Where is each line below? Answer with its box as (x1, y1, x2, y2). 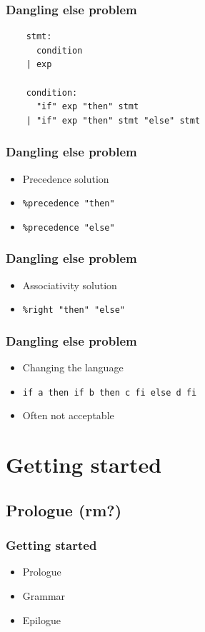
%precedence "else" (22, 222, 115, 233)
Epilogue (22, 612, 61, 627)
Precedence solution (22, 171, 109, 186)
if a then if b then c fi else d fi (22, 387, 197, 398)
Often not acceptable (22, 408, 114, 423)
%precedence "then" (22, 199, 115, 209)
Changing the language (22, 360, 124, 375)
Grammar (22, 588, 66, 603)
